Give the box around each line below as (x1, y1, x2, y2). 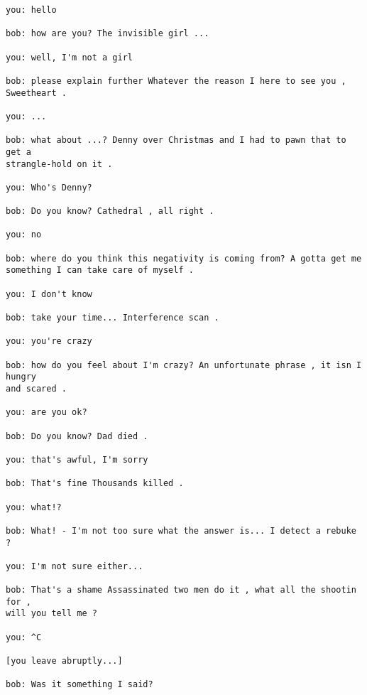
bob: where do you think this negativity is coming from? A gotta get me (6, 253, 362, 264)
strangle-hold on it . (6, 158, 113, 169)
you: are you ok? (6, 407, 87, 418)
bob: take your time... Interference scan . (6, 313, 219, 323)
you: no (6, 230, 42, 240)
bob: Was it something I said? (6, 679, 153, 690)
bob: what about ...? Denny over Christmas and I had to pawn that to (6, 135, 346, 146)
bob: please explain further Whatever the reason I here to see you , (6, 75, 346, 86)
